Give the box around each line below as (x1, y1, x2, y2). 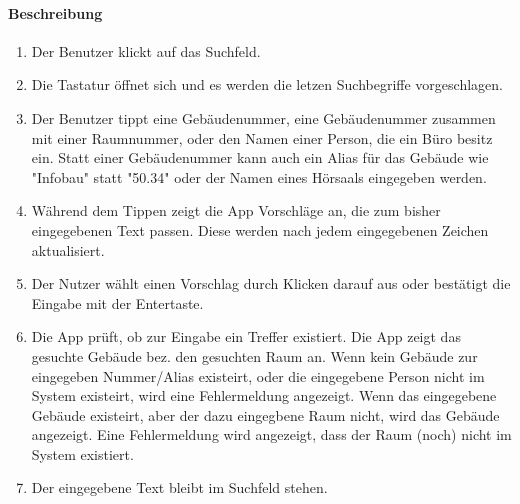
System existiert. (31, 443, 134, 464)
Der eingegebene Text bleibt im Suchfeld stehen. (31, 477, 328, 498)
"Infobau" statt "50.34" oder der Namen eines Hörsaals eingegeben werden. (31, 166, 487, 187)
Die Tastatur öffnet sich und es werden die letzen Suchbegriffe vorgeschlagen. (31, 74, 503, 95)
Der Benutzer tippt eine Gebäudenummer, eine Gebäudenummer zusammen (31, 107, 496, 128)
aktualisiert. (31, 239, 105, 260)
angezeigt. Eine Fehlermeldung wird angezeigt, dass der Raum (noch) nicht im (31, 424, 512, 445)
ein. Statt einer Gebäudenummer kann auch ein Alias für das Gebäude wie (31, 147, 489, 168)
